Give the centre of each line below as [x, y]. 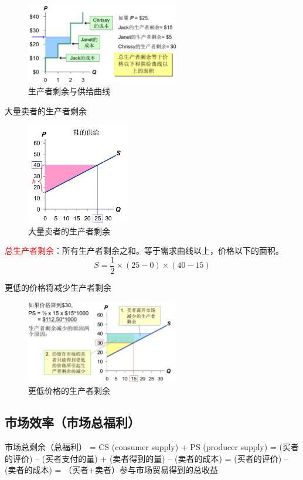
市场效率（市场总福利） [72, 422]
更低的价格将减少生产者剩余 [58, 287]
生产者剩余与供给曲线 [69, 91]
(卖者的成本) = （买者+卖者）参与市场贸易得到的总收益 [111, 470]
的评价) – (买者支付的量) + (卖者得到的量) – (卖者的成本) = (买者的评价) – [147, 458]
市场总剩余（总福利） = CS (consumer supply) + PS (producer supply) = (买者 [152, 447]
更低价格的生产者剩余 [69, 391]
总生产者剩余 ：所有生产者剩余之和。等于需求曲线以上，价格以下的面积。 [144, 251]
